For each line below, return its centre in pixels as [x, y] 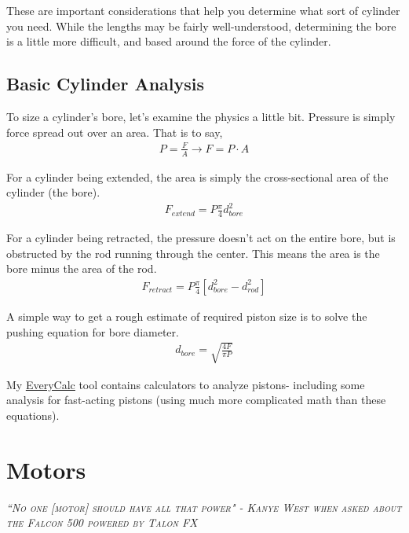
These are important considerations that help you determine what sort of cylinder [203, 10]
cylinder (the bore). [53, 192]
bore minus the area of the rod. [82, 268]
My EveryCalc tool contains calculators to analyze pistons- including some [186, 384]
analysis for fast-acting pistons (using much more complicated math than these [196, 400]
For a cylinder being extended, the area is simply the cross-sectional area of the [197, 176]
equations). [33, 415]
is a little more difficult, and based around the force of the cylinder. [169, 41]
